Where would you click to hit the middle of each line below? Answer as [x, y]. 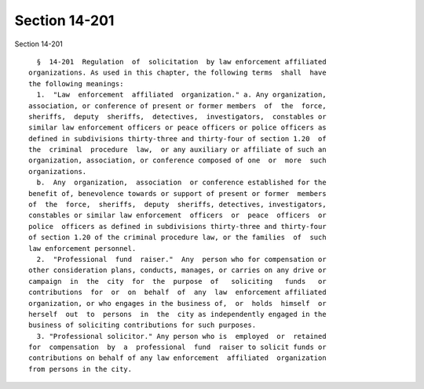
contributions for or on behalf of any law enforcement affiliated [177, 293]
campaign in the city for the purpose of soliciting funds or [177, 281]
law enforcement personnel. [82, 248]
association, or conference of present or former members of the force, [177, 105]
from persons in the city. [80, 369]
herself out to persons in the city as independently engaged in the [177, 314]
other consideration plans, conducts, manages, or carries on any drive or [177, 270]
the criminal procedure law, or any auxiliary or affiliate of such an [177, 150]
